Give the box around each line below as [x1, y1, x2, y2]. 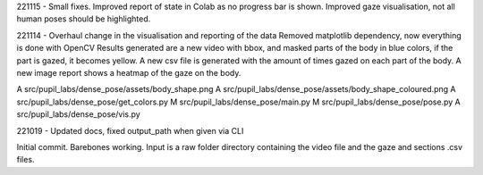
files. [16, 154, 35, 165]
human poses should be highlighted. [16, 13, 151, 24]
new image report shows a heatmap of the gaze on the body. [16, 67, 241, 78]
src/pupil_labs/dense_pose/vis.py [16, 109, 140, 120]
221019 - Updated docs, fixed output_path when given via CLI [16, 125, 244, 136]
